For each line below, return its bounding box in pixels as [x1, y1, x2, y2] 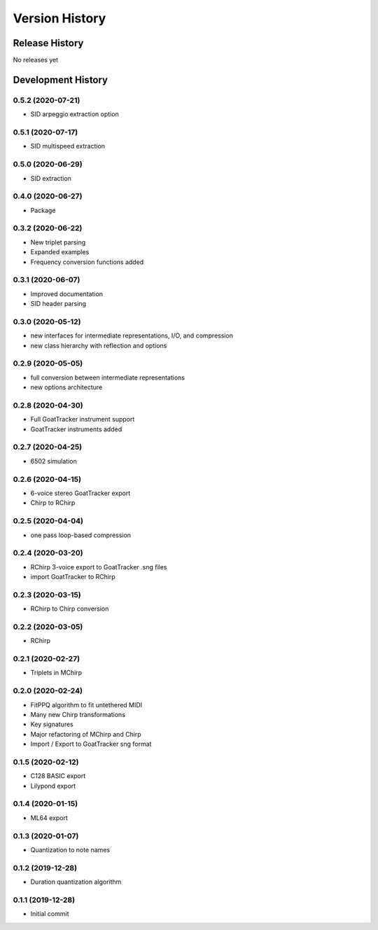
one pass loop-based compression [30, 531, 132, 539]
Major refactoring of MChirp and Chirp [30, 730, 141, 738]
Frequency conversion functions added [30, 258, 144, 266]
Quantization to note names [30, 845, 111, 854]
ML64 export [30, 813, 68, 822]
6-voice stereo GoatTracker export [30, 489, 131, 497]
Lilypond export [30, 782, 76, 790]
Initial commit [30, 910, 69, 918]
